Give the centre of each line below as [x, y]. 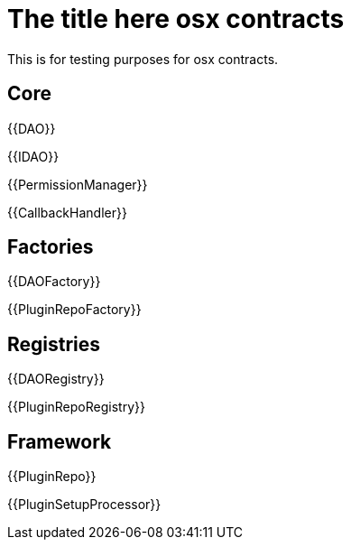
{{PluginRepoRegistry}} [76, 407]
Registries [54, 344]
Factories [51, 247]
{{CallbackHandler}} [67, 212]
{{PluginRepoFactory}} [74, 310]
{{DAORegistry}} [56, 379]
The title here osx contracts [176, 19]
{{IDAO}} [33, 156]
